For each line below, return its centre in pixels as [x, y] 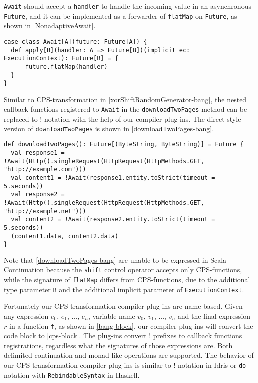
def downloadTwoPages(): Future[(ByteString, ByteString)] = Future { [124, 145]
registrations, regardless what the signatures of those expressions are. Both [118, 345]
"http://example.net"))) [45, 211]
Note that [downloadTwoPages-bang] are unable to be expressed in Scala [115, 260]
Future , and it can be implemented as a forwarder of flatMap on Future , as [121, 16]
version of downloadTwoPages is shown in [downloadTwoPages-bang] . [109, 128]
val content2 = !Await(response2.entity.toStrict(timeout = [113, 219]
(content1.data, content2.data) [65, 236]
